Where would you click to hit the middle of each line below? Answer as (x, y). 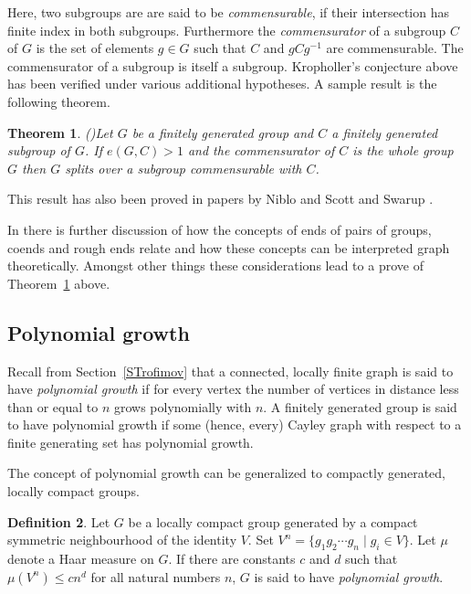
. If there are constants (232, 559)
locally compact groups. (73, 491)
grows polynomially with (183, 406)
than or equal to (53, 406)
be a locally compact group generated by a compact (273, 521)
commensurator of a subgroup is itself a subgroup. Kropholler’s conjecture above (233, 65)
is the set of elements (95, 48)
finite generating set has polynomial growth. (131, 442)
